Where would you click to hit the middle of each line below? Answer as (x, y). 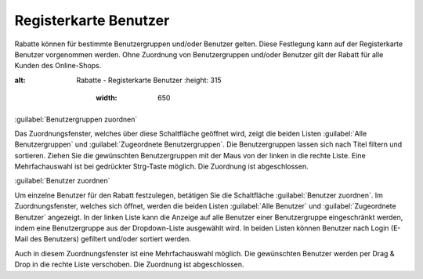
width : (107, 98)
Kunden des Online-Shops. (58, 66)
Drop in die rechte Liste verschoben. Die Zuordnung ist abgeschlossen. (129, 265)
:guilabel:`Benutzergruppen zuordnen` (76, 119)
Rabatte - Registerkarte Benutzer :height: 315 (149, 80)
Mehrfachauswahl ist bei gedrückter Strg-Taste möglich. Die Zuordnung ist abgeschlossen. (161, 167)
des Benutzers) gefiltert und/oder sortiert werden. (111, 239)
